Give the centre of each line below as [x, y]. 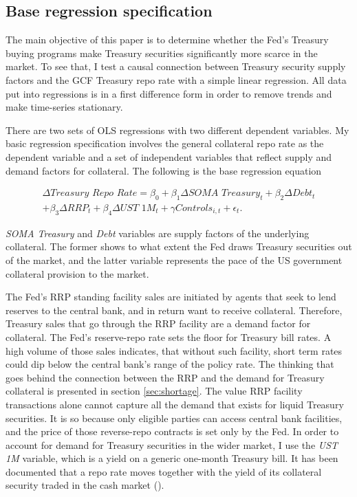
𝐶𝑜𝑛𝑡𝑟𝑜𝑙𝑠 [194, 208]
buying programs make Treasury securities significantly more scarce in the [162, 53]
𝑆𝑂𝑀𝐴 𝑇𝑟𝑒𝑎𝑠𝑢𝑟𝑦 [225, 194]
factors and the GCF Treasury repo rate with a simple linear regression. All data [176, 79]
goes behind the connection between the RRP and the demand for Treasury [165, 377]
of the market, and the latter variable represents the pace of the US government [174, 259]
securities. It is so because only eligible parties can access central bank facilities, [174, 418]
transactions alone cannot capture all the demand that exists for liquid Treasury [175, 404]
